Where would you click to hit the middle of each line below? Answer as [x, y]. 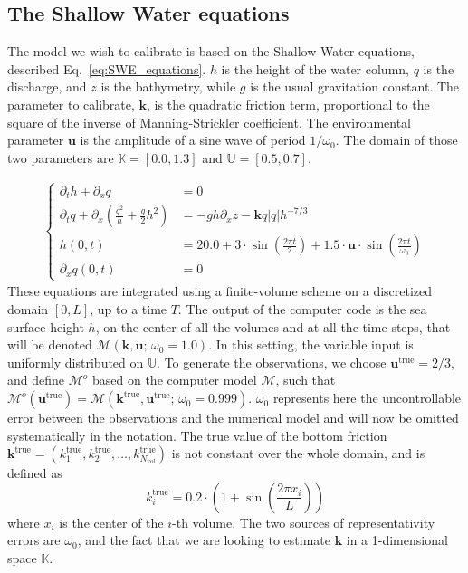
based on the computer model [174, 380]
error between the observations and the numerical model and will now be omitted [233, 418]
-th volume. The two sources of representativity [304, 522]
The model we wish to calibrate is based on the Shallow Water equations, [211, 51]
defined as [35, 473]
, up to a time [129, 309]
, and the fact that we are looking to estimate [204, 540]
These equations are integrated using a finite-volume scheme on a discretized [220, 291]
